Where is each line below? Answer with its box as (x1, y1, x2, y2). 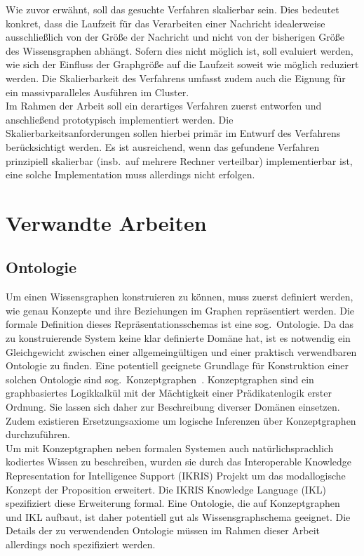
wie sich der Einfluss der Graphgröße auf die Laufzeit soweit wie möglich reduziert (6, 57, 359, 72)
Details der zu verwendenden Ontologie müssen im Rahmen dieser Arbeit (6, 523, 321, 538)
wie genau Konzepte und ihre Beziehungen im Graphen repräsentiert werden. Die (6, 303, 355, 317)
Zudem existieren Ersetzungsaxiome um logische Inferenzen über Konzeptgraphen (6, 413, 356, 428)
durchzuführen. (6, 427, 70, 442)
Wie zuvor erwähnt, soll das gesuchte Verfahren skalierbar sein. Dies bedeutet (6, 2, 339, 16)
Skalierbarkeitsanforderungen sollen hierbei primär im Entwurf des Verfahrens (6, 126, 341, 140)
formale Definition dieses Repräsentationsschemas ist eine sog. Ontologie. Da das (6, 317, 353, 331)
